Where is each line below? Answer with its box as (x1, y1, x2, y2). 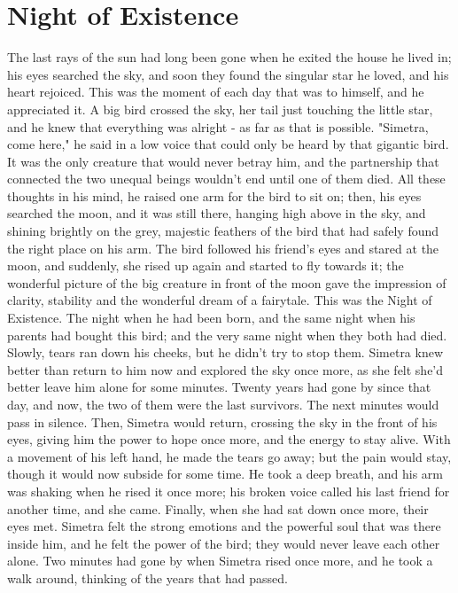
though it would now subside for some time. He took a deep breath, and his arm (7, 464, 443, 483)
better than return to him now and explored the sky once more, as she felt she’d (7, 360, 444, 378)
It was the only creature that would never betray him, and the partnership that (7, 152, 439, 170)
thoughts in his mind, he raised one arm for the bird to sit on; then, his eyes (7, 186, 422, 205)
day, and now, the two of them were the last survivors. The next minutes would (7, 395, 439, 413)
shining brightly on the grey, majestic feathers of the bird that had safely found (7, 222, 439, 240)
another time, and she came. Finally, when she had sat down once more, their (7, 499, 429, 518)
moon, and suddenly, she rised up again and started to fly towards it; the (7, 256, 404, 275)
